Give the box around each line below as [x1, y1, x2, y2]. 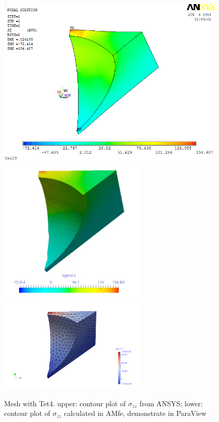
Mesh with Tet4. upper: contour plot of [4, 398, 126, 408]
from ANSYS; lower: [139, 398, 203, 408]
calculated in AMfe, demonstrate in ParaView [64, 408, 207, 418]
